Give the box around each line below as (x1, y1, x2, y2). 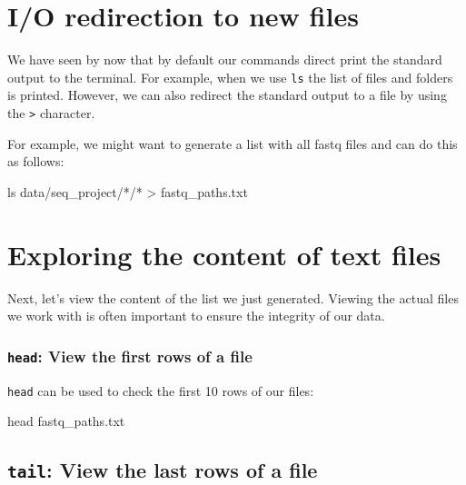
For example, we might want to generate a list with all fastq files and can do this (7, 134, 458, 153)
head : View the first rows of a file (7, 344, 253, 367)
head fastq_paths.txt (7, 411, 125, 431)
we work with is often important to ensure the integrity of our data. (7, 306, 385, 325)
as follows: (7, 152, 64, 171)
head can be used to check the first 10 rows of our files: (7, 381, 314, 400)
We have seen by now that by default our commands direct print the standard (7, 50, 442, 69)
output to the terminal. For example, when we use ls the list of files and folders (7, 67, 453, 86)
